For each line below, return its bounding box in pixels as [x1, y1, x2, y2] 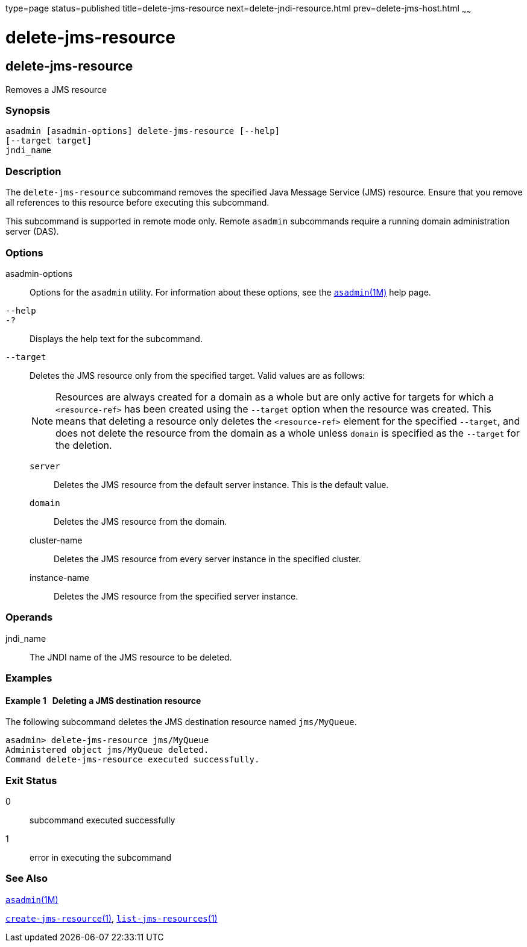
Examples [5, 672, 52, 685]
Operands [5, 611, 53, 624]
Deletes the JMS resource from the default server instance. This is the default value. [54, 479, 389, 490]
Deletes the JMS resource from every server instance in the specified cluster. [54, 553, 361, 564]
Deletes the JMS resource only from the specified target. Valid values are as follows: [30, 370, 365, 381]
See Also [5, 872, 48, 885]
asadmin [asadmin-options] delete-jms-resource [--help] [5, 126, 280, 136]
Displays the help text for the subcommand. [30, 333, 203, 344]
